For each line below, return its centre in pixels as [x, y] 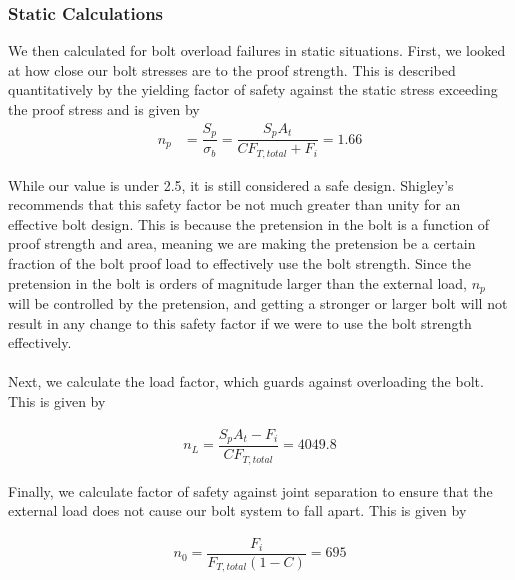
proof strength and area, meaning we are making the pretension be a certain [242, 243]
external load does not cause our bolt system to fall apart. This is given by [237, 510]
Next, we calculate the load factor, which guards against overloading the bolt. [246, 381]
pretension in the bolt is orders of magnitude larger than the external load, [238, 282]
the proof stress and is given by [104, 109]
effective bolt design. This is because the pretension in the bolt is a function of [249, 223]
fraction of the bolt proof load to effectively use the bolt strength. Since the [240, 262]
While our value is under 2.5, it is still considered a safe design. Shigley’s [231, 184]
